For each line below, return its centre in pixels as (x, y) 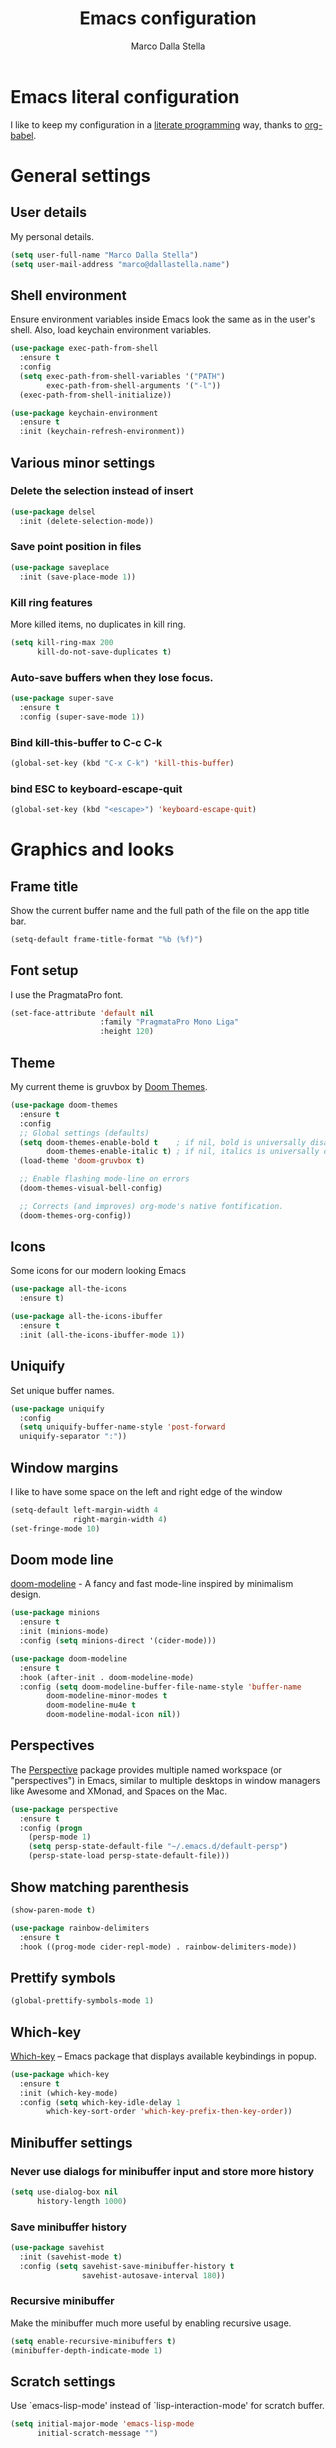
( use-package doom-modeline (69, 1658)
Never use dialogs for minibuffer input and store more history (162, 2171)
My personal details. (52, 236)
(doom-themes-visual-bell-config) (91, 1188)
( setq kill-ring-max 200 (62, 642)
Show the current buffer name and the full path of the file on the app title (160, 910)
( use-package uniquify (57, 1408)
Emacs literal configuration (125, 96)
